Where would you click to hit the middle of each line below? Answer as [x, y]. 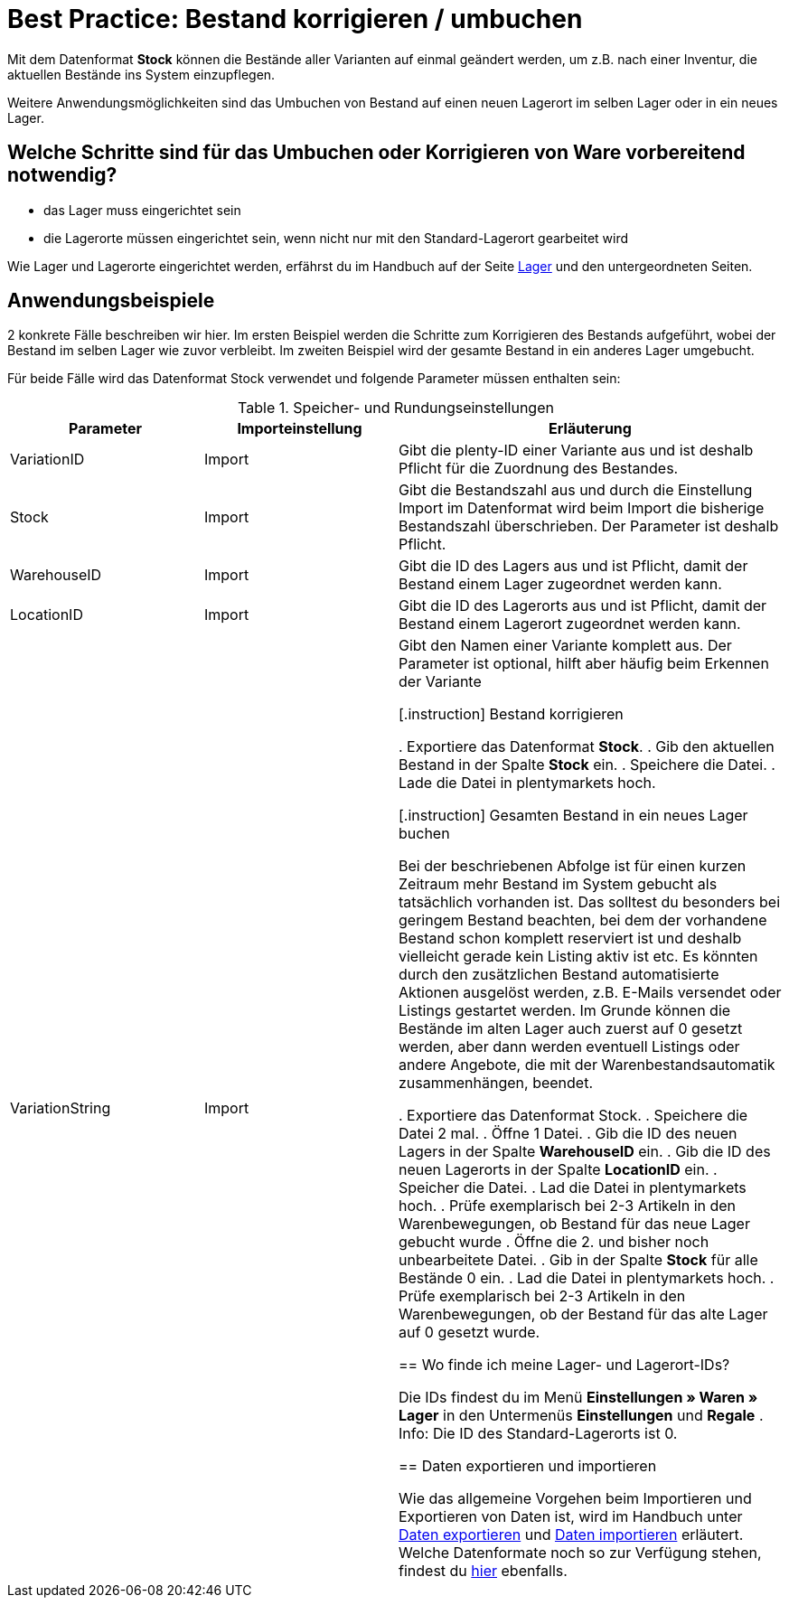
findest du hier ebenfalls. [483, 1571]
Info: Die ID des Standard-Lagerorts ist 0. [538, 1434]
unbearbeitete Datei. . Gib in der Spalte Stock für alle [578, 1260]
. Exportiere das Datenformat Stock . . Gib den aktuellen [587, 747]
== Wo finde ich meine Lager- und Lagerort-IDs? [564, 1365]
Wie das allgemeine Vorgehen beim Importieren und [575, 1499]
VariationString [61, 1108]
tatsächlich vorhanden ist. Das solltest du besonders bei [589, 902]
